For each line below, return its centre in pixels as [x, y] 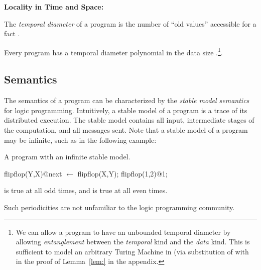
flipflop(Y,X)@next [33, 173]
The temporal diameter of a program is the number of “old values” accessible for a [130, 23]
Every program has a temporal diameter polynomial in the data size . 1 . [113, 51]
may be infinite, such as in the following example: [80, 140]
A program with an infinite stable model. [67, 157]
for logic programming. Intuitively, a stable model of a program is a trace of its [126, 110]
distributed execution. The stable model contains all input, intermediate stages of [129, 120]
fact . [12, 33]
